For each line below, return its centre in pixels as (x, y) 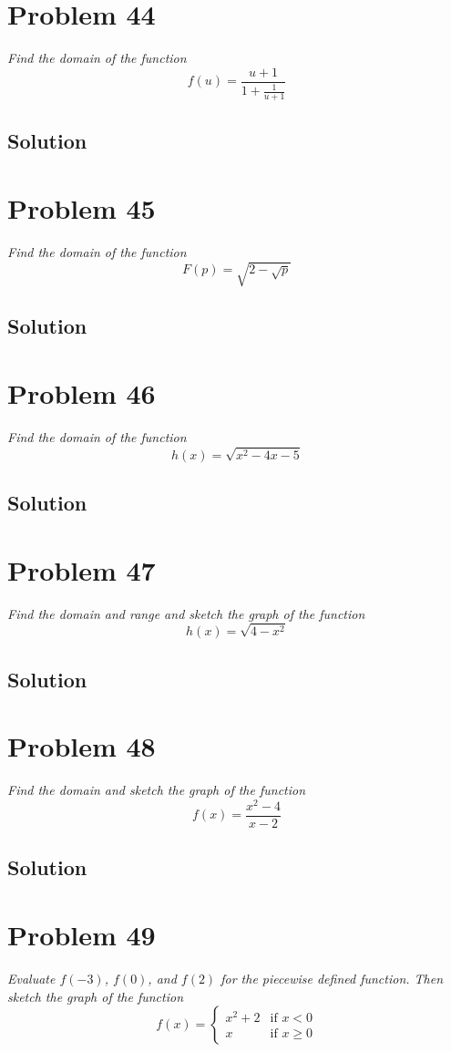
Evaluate (31, 978)
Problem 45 (82, 207)
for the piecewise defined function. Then (332, 978)
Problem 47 (82, 569)
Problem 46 (82, 392)
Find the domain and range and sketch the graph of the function (186, 613)
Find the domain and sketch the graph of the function (157, 790)
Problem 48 (82, 746)
